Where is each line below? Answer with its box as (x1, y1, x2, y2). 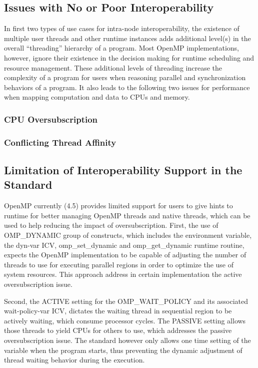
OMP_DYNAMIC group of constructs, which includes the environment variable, (4, 230, 252, 240)
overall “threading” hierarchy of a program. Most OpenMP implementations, (4, 43, 239, 53)
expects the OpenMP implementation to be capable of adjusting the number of (4, 249, 246, 260)
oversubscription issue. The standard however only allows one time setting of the (4, 334, 251, 345)
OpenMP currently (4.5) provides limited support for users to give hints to (4, 200, 233, 211)
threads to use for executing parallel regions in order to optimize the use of (4, 259, 234, 269)
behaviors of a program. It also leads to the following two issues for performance (4, 82, 250, 92)
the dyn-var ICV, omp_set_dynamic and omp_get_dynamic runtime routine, (4, 239, 244, 250)
